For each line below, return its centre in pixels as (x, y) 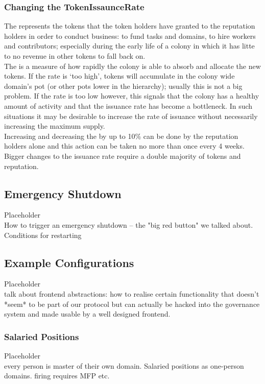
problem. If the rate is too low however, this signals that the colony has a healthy (132, 96)
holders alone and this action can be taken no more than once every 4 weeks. (124, 146)
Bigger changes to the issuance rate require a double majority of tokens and (123, 155)
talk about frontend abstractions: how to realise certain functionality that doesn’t (132, 293)
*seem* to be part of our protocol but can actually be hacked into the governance (132, 304)
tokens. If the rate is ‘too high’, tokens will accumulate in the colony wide (119, 76)
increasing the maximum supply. (55, 126)
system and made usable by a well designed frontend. (87, 314)
